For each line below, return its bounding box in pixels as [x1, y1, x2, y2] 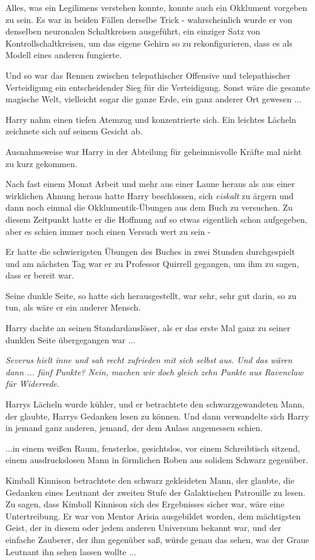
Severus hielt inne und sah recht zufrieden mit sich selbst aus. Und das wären [5, 354, 293, 366]
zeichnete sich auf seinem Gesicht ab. [5, 125, 143, 137]
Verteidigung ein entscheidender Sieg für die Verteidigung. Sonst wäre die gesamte [5, 81, 310, 93]
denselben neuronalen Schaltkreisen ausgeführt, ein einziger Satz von [5, 25, 260, 38]
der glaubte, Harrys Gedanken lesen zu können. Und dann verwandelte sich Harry [5, 409, 310, 422]
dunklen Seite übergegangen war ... [5, 333, 136, 346]
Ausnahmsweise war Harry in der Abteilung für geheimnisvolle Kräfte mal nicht [5, 145, 302, 157]
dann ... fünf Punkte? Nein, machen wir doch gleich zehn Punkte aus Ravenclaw [5, 365, 303, 378]
